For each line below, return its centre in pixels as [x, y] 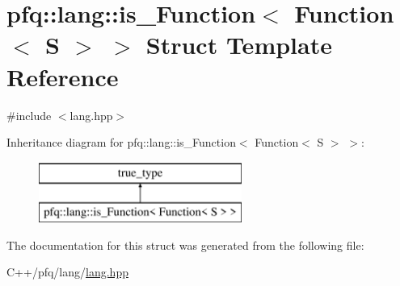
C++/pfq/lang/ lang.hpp [67, 272]
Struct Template [239, 45]
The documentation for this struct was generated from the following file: [185, 245]
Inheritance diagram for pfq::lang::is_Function [121, 142]
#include [29, 115]
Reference [63, 76]
